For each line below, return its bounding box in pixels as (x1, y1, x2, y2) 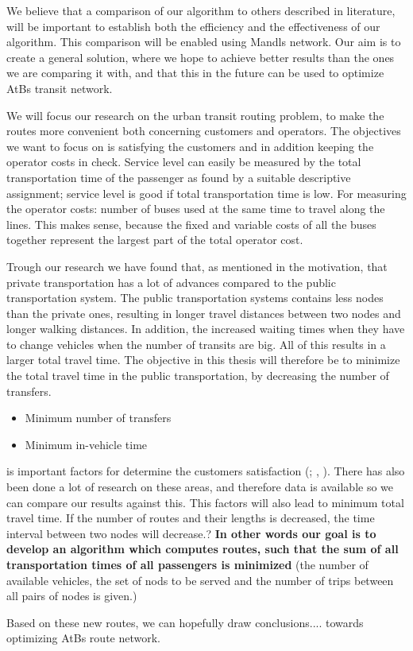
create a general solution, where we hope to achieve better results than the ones (6, 48, 395, 65)
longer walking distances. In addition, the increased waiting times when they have (6, 320, 405, 337)
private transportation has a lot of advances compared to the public (6, 273, 336, 290)
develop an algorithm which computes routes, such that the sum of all (6, 541, 399, 557)
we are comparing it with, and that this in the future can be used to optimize (6, 64, 384, 81)
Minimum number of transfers (25, 409, 172, 426)
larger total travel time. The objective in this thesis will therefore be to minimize (6, 351, 400, 368)
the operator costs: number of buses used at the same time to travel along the (6, 200, 385, 217)
